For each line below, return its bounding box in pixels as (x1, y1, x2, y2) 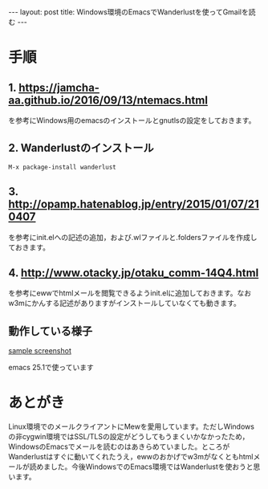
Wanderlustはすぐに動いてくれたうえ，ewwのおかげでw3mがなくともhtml (8, 452, 254, 462)
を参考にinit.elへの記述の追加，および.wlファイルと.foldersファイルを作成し (8, 232, 258, 242)
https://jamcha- (18, 80, 100, 94)
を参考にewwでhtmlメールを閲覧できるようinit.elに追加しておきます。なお (8, 288, 252, 298)
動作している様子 (8, 324, 93, 338)
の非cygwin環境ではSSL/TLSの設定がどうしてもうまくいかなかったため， (8, 432, 250, 442)
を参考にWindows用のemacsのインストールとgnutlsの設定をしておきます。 (8, 116, 256, 125)
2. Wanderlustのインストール (8, 141, 154, 155)
